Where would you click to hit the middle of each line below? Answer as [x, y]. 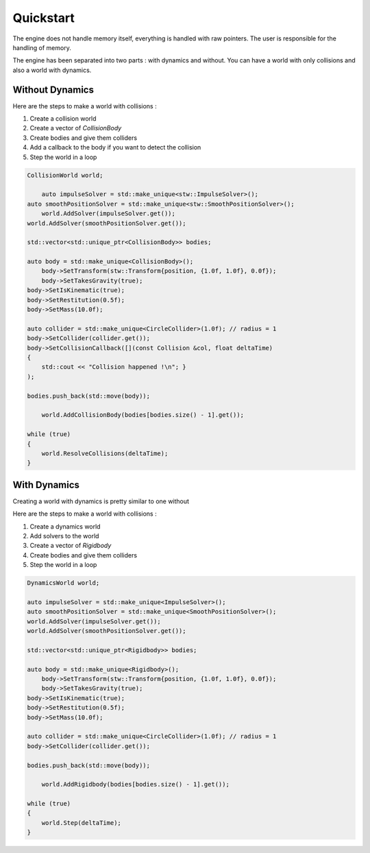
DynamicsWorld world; [63, 583]
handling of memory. [42, 47]
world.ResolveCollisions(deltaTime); [105, 453]
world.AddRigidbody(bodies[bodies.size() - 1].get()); [135, 784]
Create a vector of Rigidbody [71, 546]
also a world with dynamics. [52, 70]
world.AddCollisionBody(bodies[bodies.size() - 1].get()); [143, 415]
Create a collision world [63, 119]
